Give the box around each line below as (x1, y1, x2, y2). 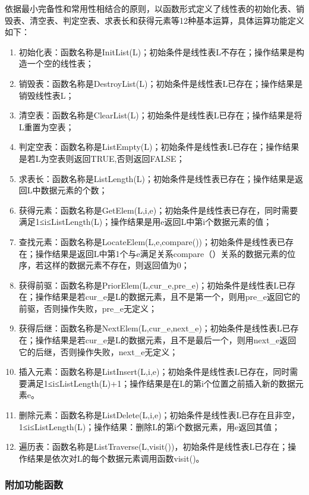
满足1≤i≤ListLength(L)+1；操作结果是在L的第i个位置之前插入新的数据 (27, 377, 295, 389)
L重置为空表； (18, 120, 74, 133)
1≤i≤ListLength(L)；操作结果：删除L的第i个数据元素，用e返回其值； (18, 420, 280, 433)
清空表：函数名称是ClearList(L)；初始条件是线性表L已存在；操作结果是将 (18, 109, 302, 121)
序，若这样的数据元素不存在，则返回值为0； (18, 259, 190, 271)
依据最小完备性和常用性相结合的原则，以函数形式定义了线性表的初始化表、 (5, 2, 296, 14)
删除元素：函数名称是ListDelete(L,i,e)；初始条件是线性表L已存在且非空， (18, 409, 300, 421)
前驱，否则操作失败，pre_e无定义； (18, 302, 157, 314)
